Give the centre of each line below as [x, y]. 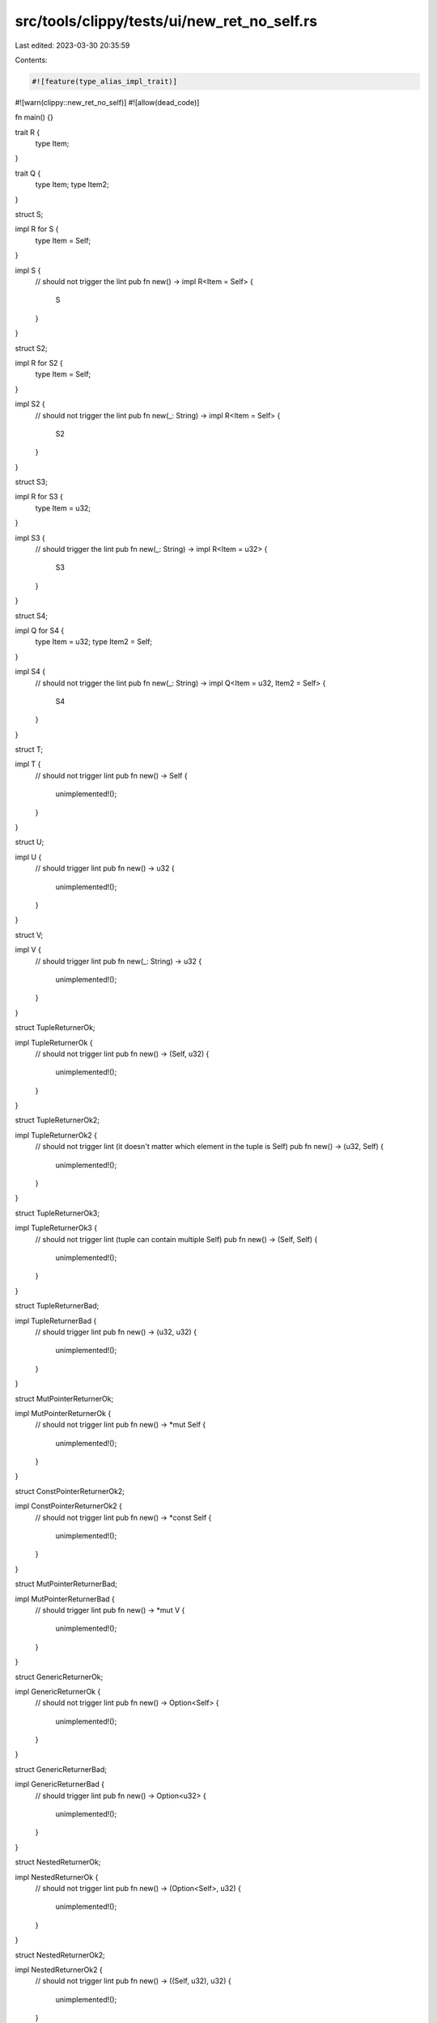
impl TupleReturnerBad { [56, 1321]
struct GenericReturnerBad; [61, 1769]
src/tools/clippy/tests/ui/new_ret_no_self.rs [166, 21]
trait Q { [28, 173]
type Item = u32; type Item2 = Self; [94, 642]
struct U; [30, 842]
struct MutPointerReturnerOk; [64, 1398]
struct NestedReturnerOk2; [60, 1955]
